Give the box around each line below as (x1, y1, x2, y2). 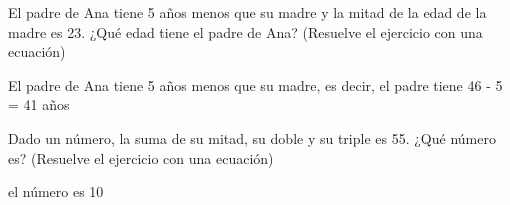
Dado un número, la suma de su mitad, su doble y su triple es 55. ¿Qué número (8, 127, 496, 148)
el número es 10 (8, 181, 104, 202)
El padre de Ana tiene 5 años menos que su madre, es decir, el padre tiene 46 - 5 (8, 74, 503, 95)
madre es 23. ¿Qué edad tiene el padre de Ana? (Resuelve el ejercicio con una (8, 21, 483, 42)
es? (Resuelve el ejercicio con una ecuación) (8, 147, 274, 168)
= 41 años (8, 94, 70, 115)
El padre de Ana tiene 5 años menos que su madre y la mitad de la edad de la (8, 2, 487, 22)
